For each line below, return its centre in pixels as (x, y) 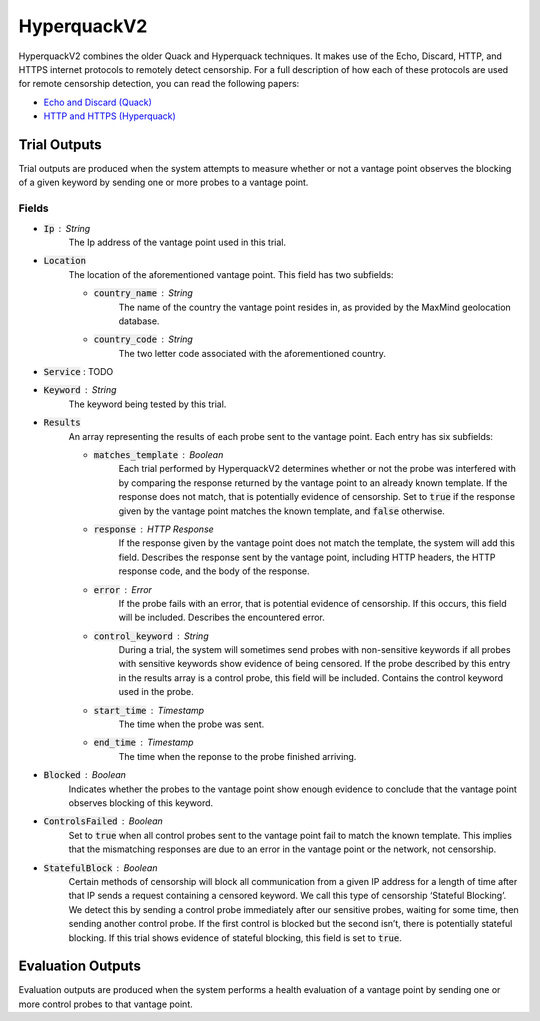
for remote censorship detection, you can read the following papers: (159, 84)
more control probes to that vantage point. (106, 1004)
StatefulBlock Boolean (100, 867)
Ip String (67, 228)
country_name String (143, 293)
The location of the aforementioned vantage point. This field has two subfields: (231, 274)
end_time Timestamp (143, 742)
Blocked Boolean (85, 775)
